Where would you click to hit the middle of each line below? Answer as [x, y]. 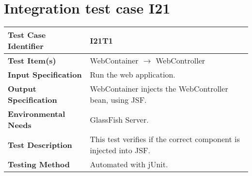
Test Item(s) [32, 61]
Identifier [26, 46]
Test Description [40, 144]
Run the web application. [133, 75]
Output [22, 89]
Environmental [37, 114]
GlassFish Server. [119, 119]
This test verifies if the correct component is [165, 139]
